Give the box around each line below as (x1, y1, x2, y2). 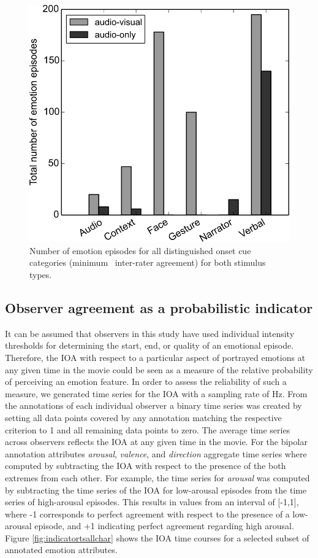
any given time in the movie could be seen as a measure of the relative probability (5, 363, 313, 376)
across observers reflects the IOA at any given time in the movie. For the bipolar (5, 435, 308, 448)
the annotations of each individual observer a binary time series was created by (5, 399, 302, 412)
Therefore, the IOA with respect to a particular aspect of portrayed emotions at (5, 351, 306, 363)
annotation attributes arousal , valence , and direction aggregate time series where (5, 447, 307, 460)
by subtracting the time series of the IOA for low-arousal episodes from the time (5, 483, 307, 496)
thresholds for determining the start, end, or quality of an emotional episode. (5, 339, 294, 352)
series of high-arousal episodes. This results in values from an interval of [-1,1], (5, 495, 299, 508)
